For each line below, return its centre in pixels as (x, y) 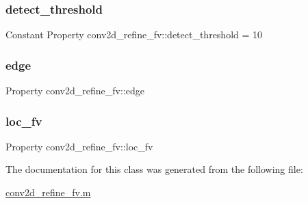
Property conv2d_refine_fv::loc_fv (79, 146)
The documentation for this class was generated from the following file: (154, 169)
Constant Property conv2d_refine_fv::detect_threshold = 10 (134, 35)
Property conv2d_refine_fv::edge (75, 91)
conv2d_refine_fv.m (48, 192)
